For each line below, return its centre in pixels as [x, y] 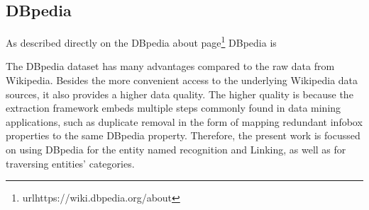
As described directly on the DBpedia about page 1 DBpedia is [141, 41]
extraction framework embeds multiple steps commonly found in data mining [174, 108]
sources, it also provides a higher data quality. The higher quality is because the [180, 94]
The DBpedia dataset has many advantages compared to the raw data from [170, 66]
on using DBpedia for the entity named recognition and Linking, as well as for [176, 150]
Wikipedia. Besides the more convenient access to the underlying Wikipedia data [182, 80]
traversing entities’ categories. [70, 163]
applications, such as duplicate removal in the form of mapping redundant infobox [184, 121]
